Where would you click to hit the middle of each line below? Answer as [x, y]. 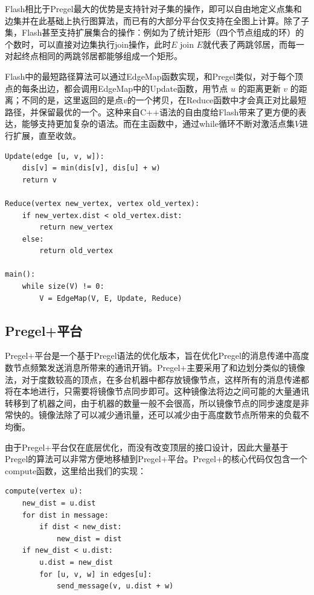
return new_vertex [76, 227]
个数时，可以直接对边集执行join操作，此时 [88, 44]
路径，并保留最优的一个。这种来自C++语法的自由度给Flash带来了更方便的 [152, 111]
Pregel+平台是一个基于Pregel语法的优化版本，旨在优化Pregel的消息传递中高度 [157, 355]
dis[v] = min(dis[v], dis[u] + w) [91, 168]
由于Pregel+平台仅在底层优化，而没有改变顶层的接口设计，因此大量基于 [147, 447]
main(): [20, 275]
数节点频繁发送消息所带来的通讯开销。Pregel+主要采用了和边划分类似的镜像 [155, 368]
